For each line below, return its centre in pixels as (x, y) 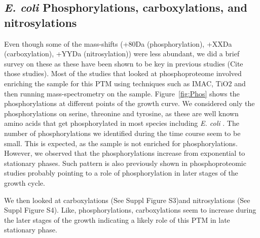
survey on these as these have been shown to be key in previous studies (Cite (124, 63)
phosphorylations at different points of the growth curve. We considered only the (129, 103)
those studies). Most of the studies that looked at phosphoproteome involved (123, 73)
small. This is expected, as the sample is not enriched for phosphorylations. (121, 143)
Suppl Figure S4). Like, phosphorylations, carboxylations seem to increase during (130, 210)
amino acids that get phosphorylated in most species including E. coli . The (122, 123)
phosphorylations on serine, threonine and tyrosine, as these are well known (121, 113)
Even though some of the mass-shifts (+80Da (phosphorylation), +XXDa (118, 43)
